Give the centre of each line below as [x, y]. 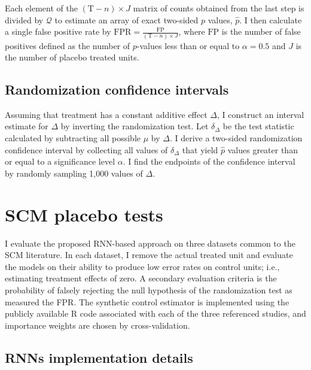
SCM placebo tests [84, 214]
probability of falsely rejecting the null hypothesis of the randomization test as [149, 289]
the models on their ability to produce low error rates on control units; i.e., [142, 266]
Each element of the [41, 8]
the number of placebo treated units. [72, 57]
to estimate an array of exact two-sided [126, 19]
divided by [24, 19]
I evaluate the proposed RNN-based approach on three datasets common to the [150, 243]
